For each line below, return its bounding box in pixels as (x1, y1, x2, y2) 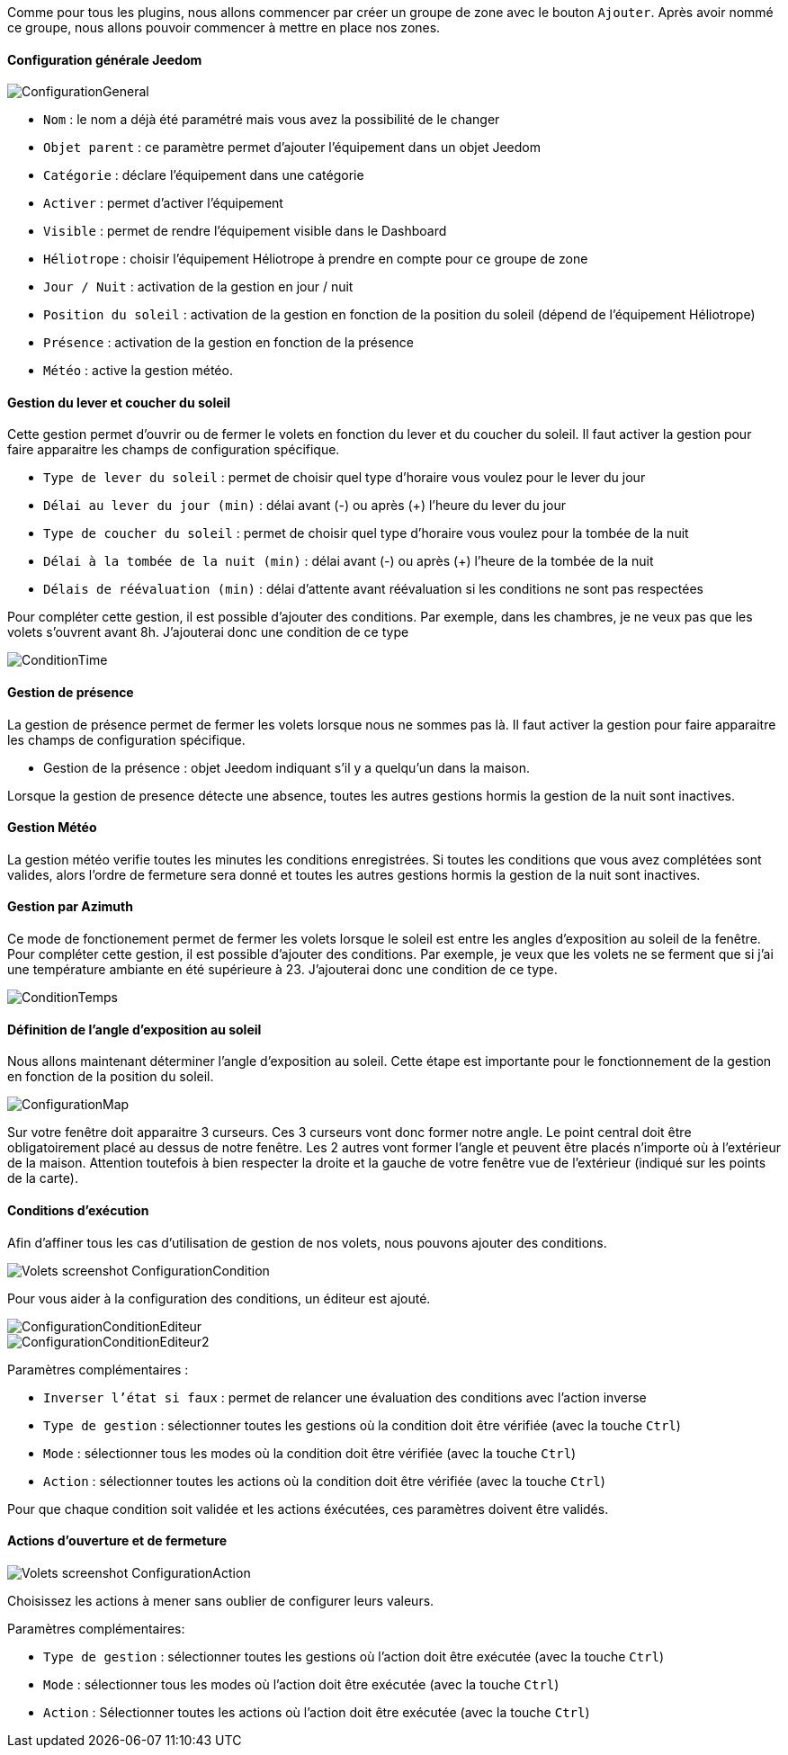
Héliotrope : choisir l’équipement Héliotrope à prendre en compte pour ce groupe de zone (43, 251, 588, 267)
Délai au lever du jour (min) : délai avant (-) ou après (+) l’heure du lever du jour (43, 497, 566, 514)
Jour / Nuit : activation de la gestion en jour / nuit (43, 279, 354, 295)
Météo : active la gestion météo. (43, 363, 233, 379)
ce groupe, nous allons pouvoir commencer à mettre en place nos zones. (7, 20, 441, 35)
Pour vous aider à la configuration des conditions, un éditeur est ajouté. (7, 1290, 431, 1306)
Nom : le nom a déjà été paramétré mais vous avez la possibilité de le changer (43, 112, 500, 128)
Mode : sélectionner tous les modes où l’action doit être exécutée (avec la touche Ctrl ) (43, 1676, 560, 1692)
